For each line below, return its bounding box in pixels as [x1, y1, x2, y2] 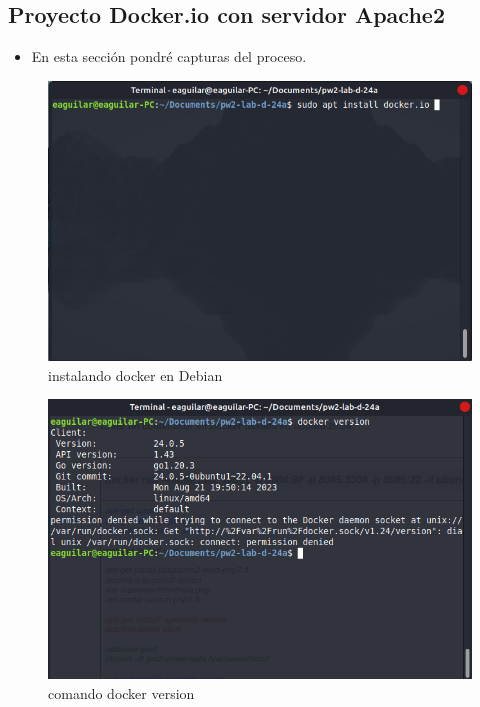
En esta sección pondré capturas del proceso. [31, 46, 307, 67]
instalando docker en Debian [48, 364, 223, 385]
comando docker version [48, 682, 195, 703]
